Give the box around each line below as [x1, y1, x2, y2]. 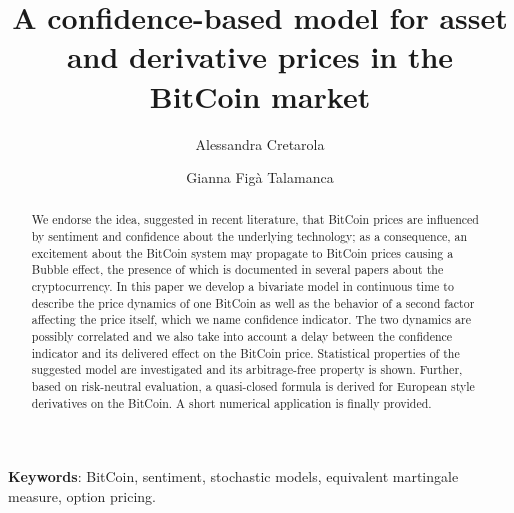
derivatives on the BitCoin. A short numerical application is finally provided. [31, 394, 432, 411]
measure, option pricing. [8, 485, 156, 506]
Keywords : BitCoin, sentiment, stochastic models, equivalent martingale [8, 466, 459, 487]
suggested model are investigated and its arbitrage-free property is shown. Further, [31, 361, 463, 378]
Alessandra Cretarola [195, 133, 325, 154]
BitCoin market [149, 75, 371, 116]
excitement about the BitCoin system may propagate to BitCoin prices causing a [31, 244, 454, 261]
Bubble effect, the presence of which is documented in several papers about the [31, 261, 444, 278]
